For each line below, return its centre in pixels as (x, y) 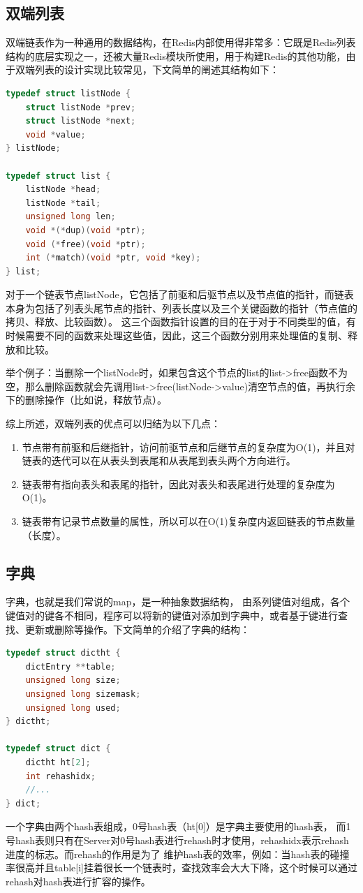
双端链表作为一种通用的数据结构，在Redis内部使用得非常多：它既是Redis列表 (181, 42)
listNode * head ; (63, 190)
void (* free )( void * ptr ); (86, 244)
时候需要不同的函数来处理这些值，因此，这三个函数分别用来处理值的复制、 (177, 335)
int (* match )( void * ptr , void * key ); (113, 258)
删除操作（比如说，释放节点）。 (96, 400)
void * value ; (55, 134)
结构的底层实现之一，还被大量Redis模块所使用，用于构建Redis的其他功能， (176, 56)
